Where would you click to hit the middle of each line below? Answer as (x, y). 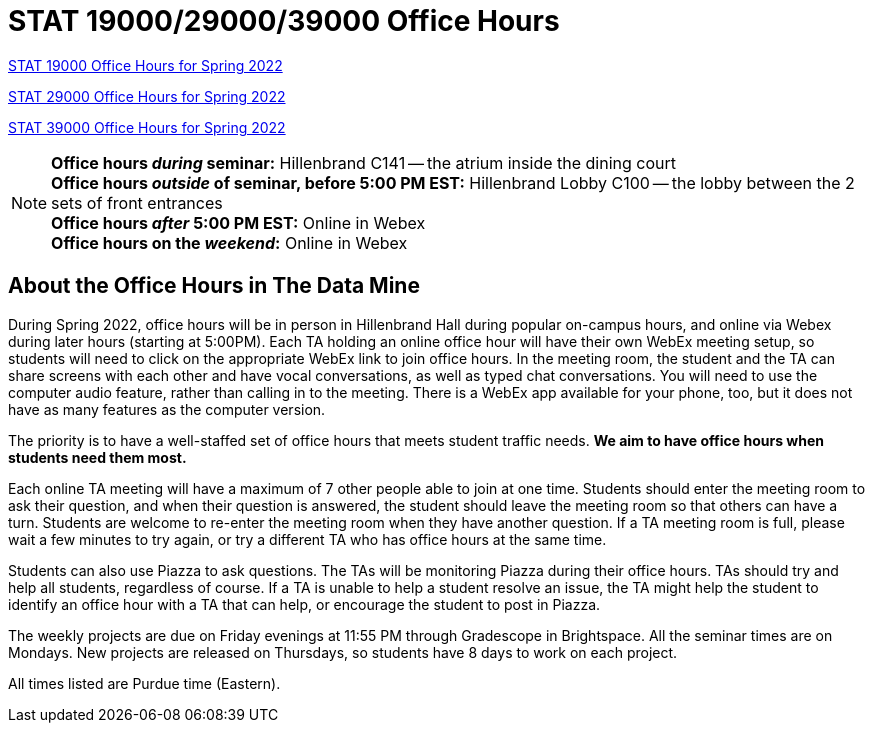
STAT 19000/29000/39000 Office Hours (284, 21)
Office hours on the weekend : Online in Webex (229, 242)
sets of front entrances (137, 202)
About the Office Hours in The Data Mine (214, 286)
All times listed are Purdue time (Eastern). (144, 683)
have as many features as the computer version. (167, 409)
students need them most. (97, 457)
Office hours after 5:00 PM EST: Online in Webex (238, 222)
